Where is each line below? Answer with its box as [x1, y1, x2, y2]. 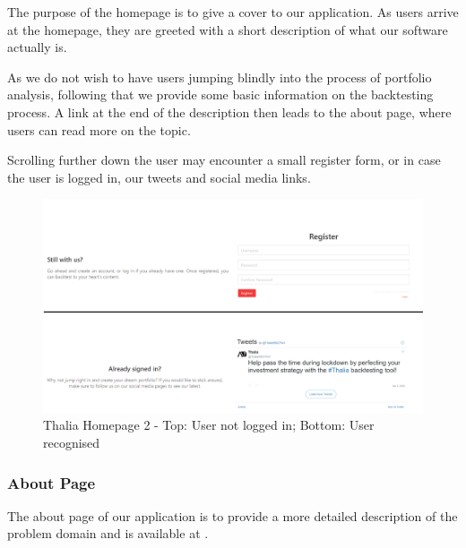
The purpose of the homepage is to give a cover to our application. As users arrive [7, 3, 459, 21]
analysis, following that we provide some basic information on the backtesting [7, 85, 434, 104]
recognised [43, 433, 100, 452]
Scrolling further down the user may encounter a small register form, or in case [7, 150, 441, 169]
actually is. [7, 38, 67, 56]
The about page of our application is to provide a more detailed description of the [7, 506, 458, 525]
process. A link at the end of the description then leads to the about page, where [7, 102, 452, 121]
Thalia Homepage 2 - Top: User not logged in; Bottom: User [43, 415, 375, 434]
